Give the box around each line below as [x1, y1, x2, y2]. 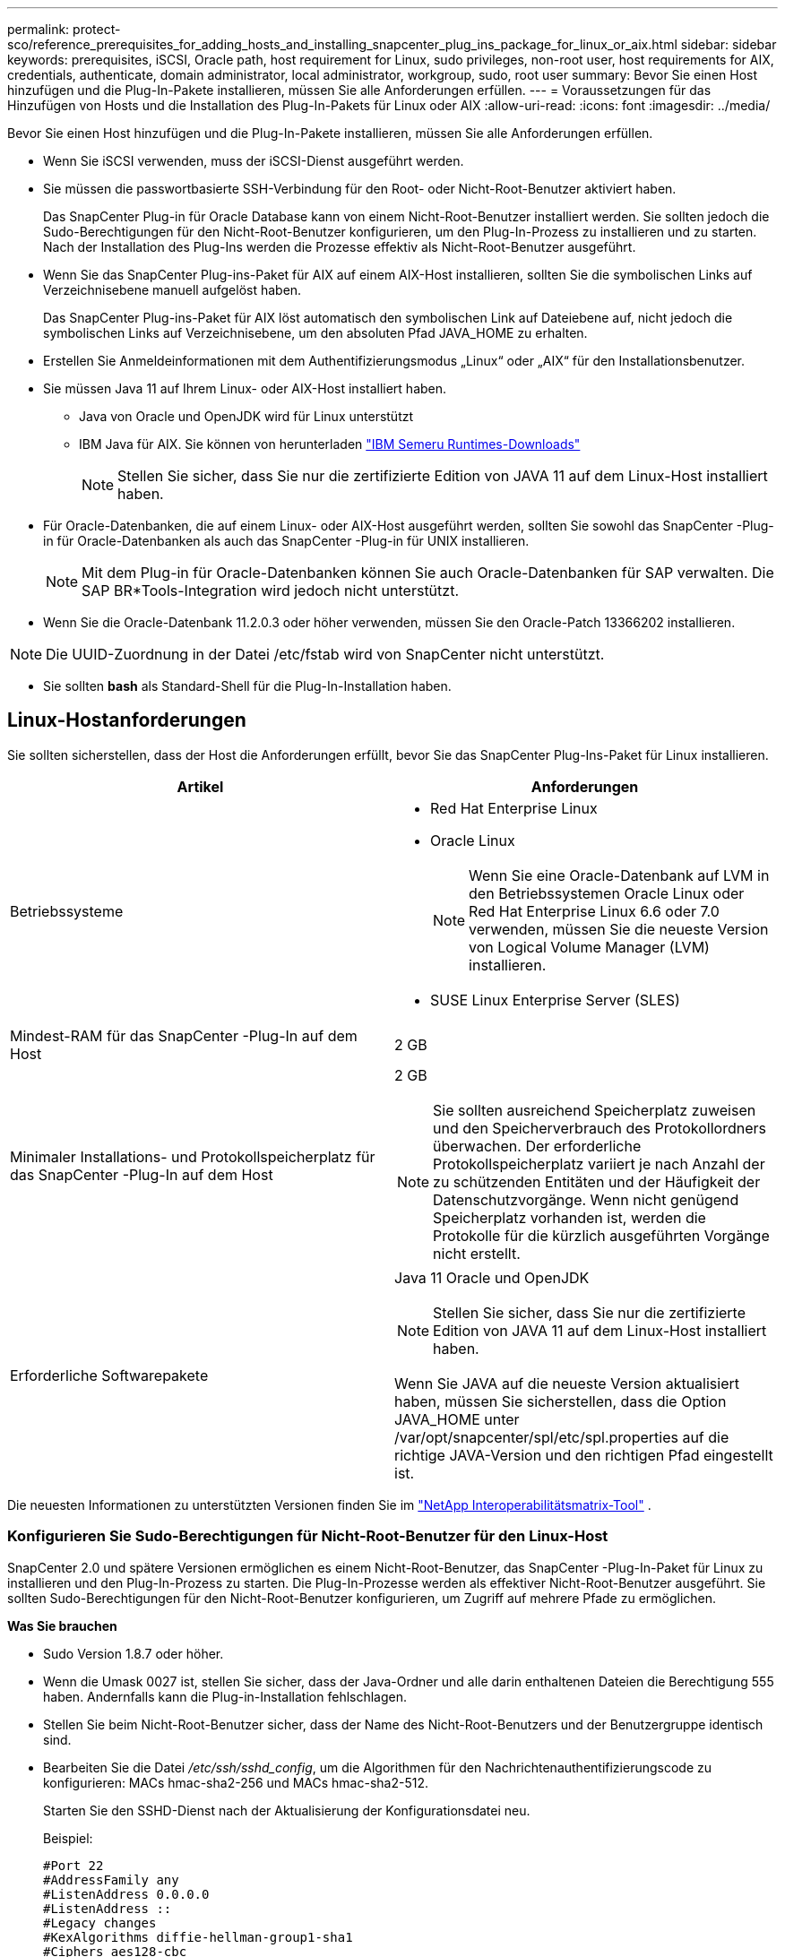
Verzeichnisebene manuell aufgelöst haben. [43, 282, 302, 297]
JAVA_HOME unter [394, 1410, 520, 1428]
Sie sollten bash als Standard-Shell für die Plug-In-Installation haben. [43, 678, 452, 694]
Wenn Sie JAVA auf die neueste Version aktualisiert [394, 1374, 739, 1392]
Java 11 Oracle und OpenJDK [394, 1268, 590, 1287]
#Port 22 [43, 1858, 104, 1873]
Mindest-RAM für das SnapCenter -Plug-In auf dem [10, 1026, 358, 1045]
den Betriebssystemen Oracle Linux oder [469, 884, 745, 902]
